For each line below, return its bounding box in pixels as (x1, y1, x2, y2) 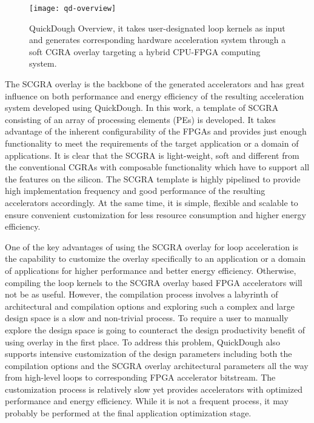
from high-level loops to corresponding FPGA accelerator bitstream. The (5, 371, 276, 384)
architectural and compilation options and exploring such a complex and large (5, 299, 295, 312)
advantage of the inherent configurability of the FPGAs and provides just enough (5, 125, 307, 138)
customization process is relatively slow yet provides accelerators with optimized (5, 382, 303, 395)
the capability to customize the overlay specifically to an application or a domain (5, 252, 306, 265)
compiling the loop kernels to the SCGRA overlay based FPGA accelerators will (5, 276, 302, 288)
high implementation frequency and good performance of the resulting (5, 184, 266, 197)
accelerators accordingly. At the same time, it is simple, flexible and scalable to (5, 196, 298, 208)
